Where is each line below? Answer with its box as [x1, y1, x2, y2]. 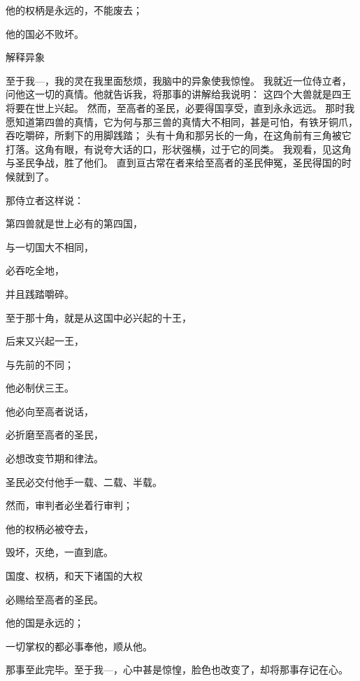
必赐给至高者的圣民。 [6, 592, 103, 606]
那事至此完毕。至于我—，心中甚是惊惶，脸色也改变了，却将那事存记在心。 [6, 662, 348, 677]
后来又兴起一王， [6, 334, 84, 348]
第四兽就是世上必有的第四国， [6, 216, 143, 231]
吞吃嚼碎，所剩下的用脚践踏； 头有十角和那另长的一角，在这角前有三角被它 [6, 128, 352, 143]
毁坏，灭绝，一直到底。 [6, 545, 113, 559]
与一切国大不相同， [6, 239, 94, 254]
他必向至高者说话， [6, 403, 94, 418]
